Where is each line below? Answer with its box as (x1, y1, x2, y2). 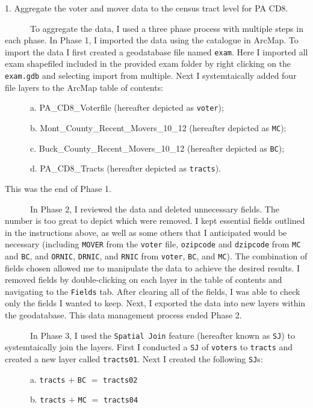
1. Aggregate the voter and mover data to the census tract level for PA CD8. (5, 2, 288, 14)
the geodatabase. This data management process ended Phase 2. (5, 309, 242, 321)
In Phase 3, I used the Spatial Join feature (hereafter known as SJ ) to (29, 329, 295, 341)
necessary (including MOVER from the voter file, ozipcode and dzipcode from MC (5, 238, 301, 250)
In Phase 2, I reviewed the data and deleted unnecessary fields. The (29, 202, 279, 215)
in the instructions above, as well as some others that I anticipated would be (5, 226, 287, 238)
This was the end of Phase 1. (5, 182, 111, 194)
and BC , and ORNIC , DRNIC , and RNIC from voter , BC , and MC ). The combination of (5, 249, 308, 262)
